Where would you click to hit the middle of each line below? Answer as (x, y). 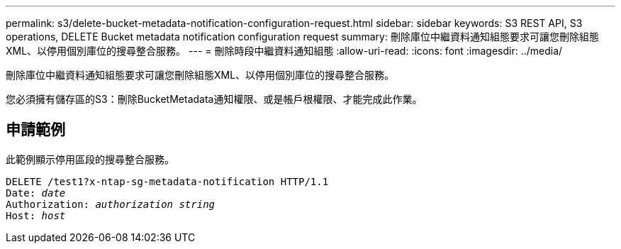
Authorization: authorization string (111, 204)
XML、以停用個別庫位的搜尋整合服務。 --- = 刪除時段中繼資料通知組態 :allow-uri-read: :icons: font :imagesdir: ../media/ (284, 51)
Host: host (36, 215)
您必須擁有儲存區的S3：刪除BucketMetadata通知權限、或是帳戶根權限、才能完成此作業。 (214, 99)
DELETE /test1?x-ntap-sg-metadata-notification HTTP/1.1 (167, 181)
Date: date (36, 193)
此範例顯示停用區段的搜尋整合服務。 (90, 159)
